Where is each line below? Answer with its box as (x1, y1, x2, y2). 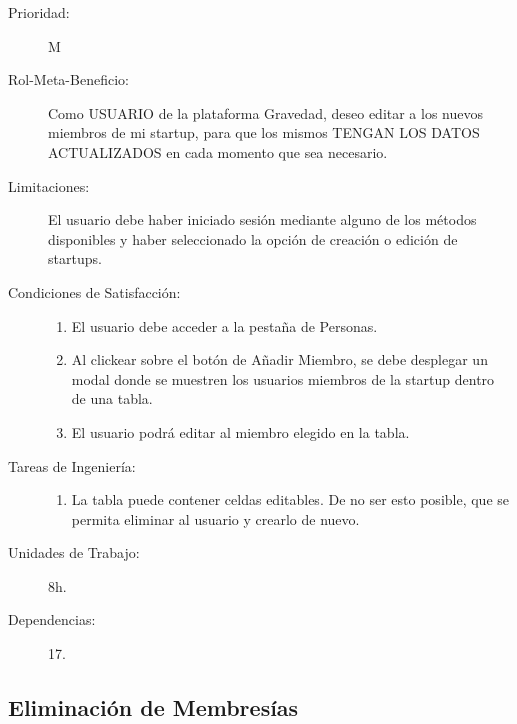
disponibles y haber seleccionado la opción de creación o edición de (48, 228, 458, 249)
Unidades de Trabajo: (8, 542, 140, 563)
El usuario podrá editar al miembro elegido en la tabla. (71, 421, 410, 442)
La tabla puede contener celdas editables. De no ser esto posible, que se (71, 489, 510, 510)
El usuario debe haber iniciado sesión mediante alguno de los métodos (48, 209, 477, 230)
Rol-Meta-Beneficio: (8, 69, 129, 90)
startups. (48, 248, 102, 269)
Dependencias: (8, 609, 96, 630)
